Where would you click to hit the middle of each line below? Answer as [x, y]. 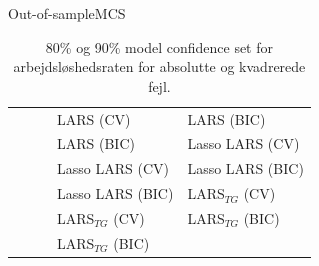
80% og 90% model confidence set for [159, 46]
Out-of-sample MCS [67, 13]
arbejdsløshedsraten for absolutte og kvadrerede [159, 66]
